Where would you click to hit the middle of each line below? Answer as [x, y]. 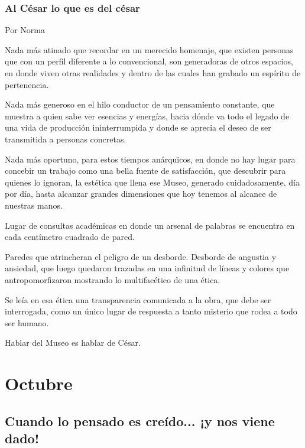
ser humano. [27, 322]
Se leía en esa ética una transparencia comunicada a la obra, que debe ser [138, 299]
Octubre [39, 383]
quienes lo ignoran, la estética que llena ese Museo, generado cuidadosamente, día [152, 182]
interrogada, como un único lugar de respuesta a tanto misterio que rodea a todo [151, 311]
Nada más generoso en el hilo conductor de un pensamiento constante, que [140, 104]
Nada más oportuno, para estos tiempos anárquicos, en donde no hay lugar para [150, 159]
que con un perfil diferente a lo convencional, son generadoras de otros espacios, [149, 61]
